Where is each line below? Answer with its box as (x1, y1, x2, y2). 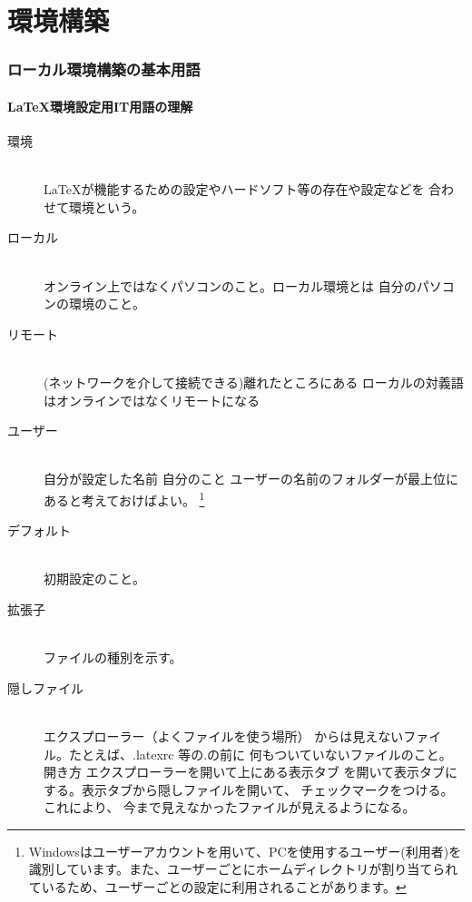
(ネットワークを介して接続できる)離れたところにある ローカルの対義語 (44, 372, 464, 391)
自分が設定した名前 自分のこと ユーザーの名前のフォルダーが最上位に (44, 469, 459, 488)
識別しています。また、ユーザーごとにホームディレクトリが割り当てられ (28, 859, 458, 878)
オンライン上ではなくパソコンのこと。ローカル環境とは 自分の (44, 276, 417, 295)
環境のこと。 (68, 294, 145, 313)
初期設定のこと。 (44, 569, 145, 588)
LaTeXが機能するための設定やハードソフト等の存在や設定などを (44, 180, 425, 199)
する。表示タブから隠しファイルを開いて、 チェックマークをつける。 (44, 779, 454, 799)
